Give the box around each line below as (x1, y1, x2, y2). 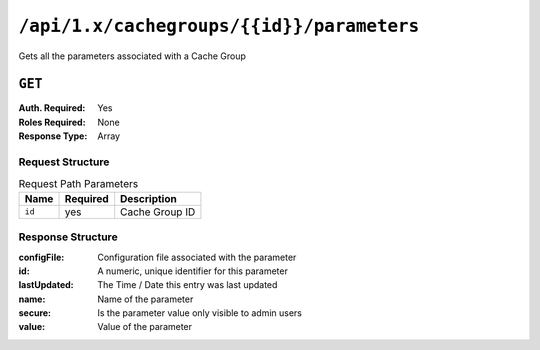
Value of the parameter (97, 321, 193, 333)
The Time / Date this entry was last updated (97, 279, 278, 291)
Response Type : (18, 130, 88, 142)
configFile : (18, 251, 65, 263)
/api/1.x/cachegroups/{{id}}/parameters (18, 15, 420, 37)
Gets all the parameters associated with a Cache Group (18, 50, 247, 62)
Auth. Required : (18, 102, 86, 114)
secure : (18, 307, 52, 319)
